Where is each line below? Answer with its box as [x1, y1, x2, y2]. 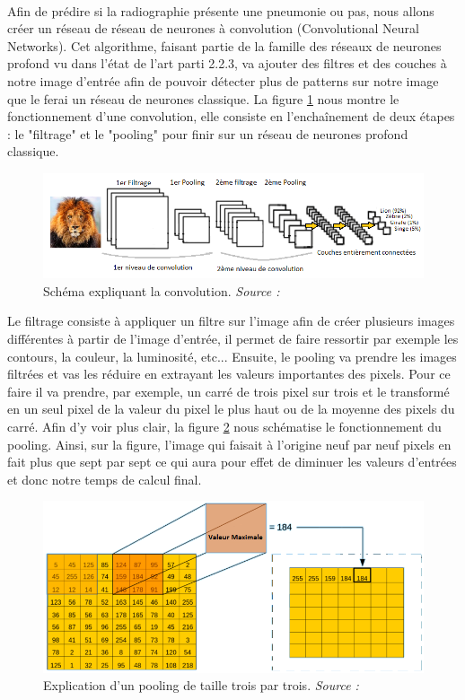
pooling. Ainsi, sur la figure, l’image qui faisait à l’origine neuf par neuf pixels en [7, 434, 452, 453]
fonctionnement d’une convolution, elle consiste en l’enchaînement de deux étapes [7, 107, 455, 126]
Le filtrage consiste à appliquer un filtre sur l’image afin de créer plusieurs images [7, 311, 455, 330]
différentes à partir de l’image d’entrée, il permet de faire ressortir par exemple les [7, 328, 459, 347]
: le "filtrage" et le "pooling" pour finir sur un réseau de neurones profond [7, 124, 408, 143]
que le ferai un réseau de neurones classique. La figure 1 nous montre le [7, 89, 399, 108]
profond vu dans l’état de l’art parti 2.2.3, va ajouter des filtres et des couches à [7, 54, 447, 73]
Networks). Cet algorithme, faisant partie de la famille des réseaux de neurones [7, 36, 442, 55]
